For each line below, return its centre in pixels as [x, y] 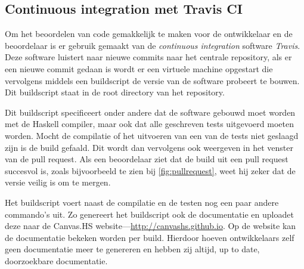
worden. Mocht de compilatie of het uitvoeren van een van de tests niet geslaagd [152, 135]
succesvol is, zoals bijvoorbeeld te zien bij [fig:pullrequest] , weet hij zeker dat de [150, 170]
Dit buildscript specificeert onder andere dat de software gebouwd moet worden [150, 112]
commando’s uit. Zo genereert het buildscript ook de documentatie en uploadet [149, 214]
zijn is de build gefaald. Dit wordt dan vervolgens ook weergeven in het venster [149, 147]
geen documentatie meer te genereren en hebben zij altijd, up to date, [132, 249]
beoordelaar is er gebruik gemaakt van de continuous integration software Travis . [153, 45]
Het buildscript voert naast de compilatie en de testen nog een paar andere [142, 202]
